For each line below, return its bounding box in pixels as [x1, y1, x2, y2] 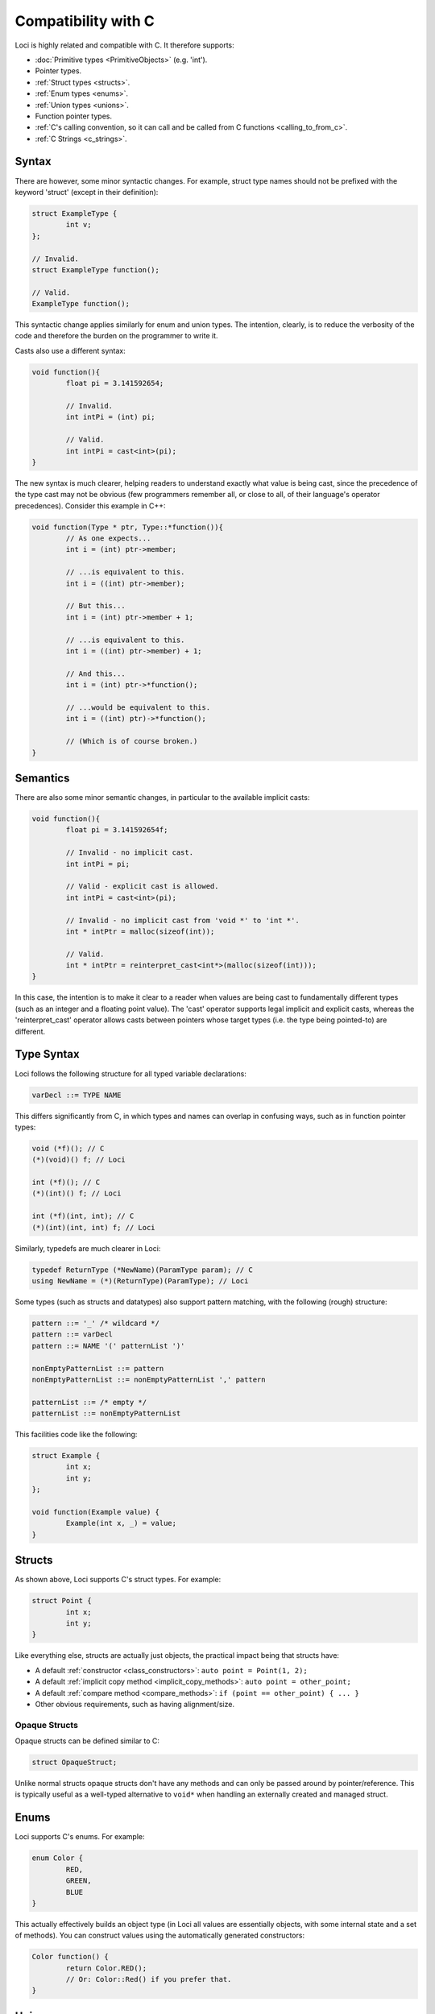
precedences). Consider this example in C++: [14, 500, 166, 511]
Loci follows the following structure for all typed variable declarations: [14, 1068, 247, 1079]
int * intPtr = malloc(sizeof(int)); [65, 926, 215, 936]
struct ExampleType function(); [31, 265, 160, 274]
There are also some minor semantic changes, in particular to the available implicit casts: [14, 793, 310, 802]
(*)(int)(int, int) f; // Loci [31, 1223, 156, 1232]
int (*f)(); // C [31, 1178, 101, 1187]
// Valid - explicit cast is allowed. [65, 882, 219, 891]
